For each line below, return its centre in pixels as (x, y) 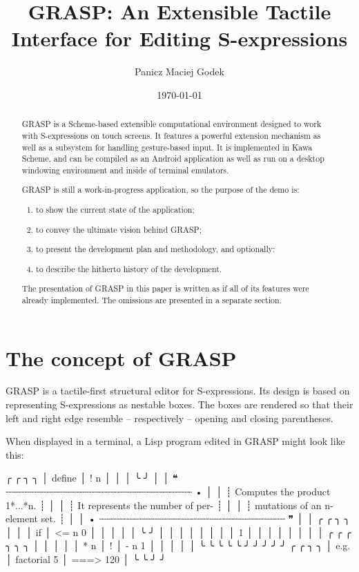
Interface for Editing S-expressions (179, 38)
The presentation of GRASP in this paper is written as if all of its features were (165, 288)
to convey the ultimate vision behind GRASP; (119, 229)
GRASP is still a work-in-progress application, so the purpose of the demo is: (161, 190)
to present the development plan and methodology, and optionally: (156, 249)
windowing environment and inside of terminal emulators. (125, 170)
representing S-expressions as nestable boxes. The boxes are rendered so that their (179, 404)
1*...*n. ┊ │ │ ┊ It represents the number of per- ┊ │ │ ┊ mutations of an (164, 505)
